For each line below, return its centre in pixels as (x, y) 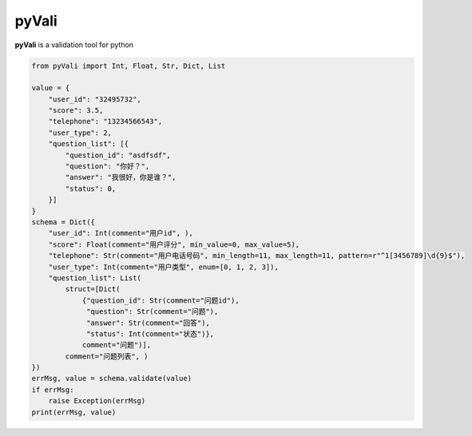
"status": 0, (91, 188)
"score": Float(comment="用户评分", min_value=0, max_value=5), (174, 244)
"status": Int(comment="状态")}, (151, 334)
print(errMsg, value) (74, 412)
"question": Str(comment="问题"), (153, 312)
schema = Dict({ (63, 222)
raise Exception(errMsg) (97, 401)
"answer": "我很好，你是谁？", (121, 177)
